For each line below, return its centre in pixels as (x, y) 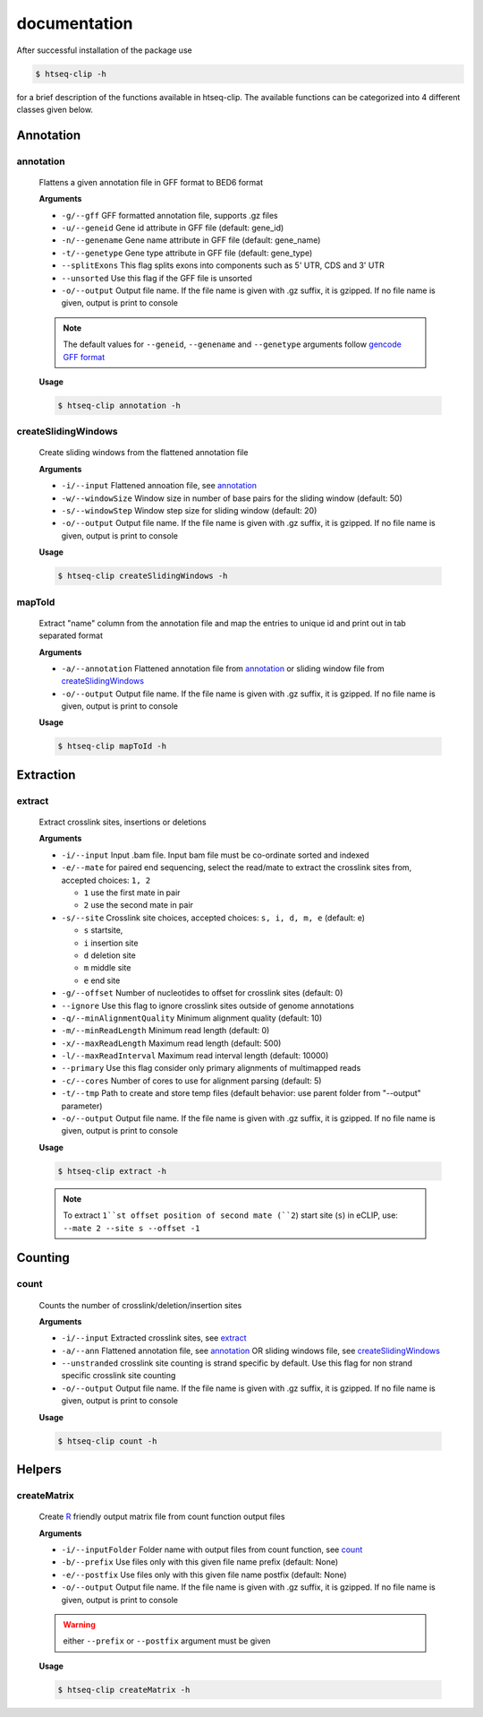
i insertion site (111, 943)
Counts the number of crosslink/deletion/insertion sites (140, 1305)
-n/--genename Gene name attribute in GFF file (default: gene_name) (191, 240)
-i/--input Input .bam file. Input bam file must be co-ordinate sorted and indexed (215, 855)
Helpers (39, 1470)
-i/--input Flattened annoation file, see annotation (159, 486)
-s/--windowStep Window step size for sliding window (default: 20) (189, 511)
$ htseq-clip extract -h (112, 1171)
